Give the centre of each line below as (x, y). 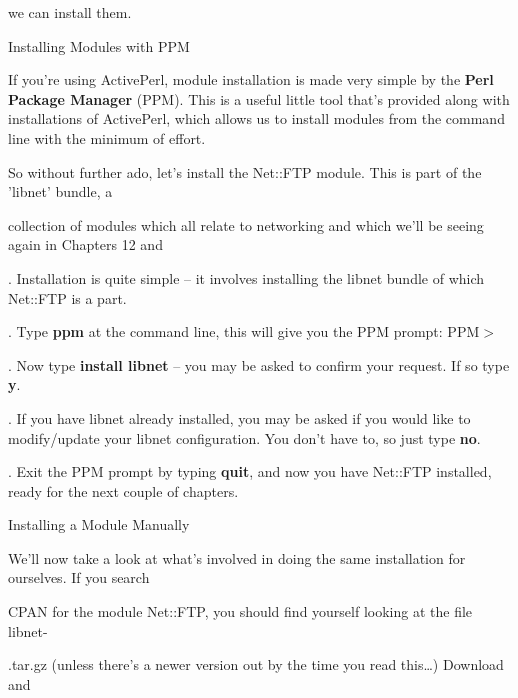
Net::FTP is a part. (67, 297)
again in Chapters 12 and (85, 244)
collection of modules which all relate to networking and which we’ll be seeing (246, 224)
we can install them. (70, 12)
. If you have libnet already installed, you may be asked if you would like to (239, 417)
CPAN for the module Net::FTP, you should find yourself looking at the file (240, 611)
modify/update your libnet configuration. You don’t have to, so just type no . (244, 437)
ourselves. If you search (79, 577)
